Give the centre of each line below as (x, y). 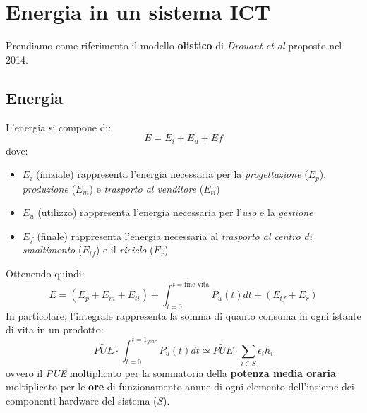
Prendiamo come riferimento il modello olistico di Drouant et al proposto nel (174, 46)
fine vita (197, 284)
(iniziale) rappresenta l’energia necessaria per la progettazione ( (172, 174)
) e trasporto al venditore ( (146, 188)
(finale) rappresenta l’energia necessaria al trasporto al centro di (175, 235)
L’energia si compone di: (59, 127)
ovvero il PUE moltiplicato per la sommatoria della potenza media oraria (171, 372)
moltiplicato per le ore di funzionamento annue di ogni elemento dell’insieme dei (180, 387)
